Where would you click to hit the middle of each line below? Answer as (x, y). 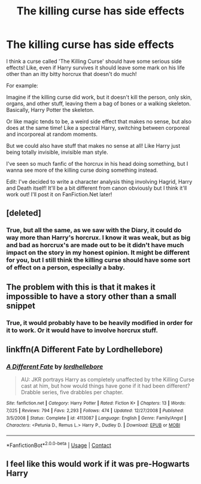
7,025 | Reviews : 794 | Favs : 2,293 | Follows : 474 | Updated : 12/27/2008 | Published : (95, 410)
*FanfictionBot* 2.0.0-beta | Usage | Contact (59, 445)
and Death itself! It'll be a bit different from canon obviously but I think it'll (97, 188)
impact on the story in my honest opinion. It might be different (98, 252)
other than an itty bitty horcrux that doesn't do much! (71, 74)
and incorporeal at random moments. (52, 134)
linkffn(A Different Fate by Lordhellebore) (85, 349)
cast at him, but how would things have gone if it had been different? (105, 386)
